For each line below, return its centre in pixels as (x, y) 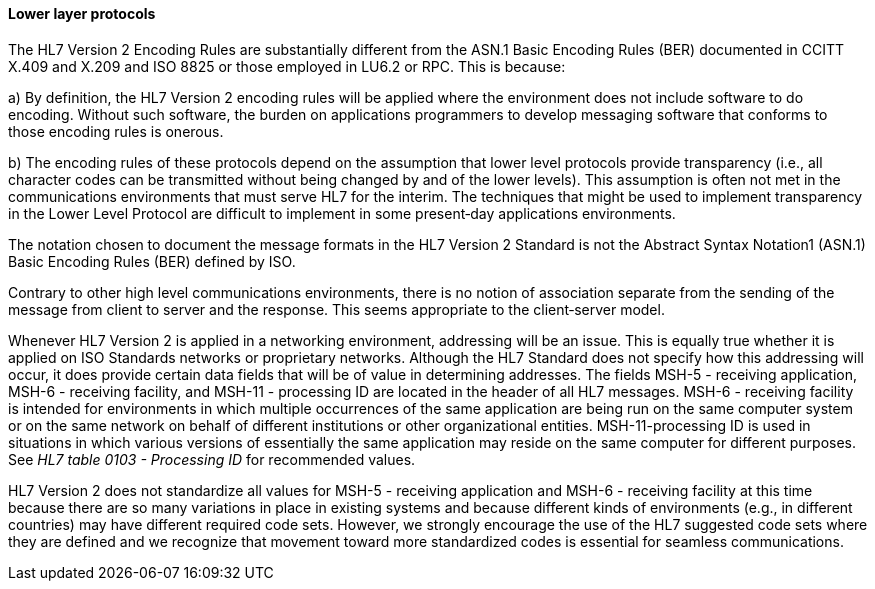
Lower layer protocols (82, 13)
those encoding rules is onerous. (116, 131)
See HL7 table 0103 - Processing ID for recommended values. (212, 459)
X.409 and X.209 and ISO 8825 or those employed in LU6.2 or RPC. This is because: (287, 66)
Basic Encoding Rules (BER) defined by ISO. (152, 261)
